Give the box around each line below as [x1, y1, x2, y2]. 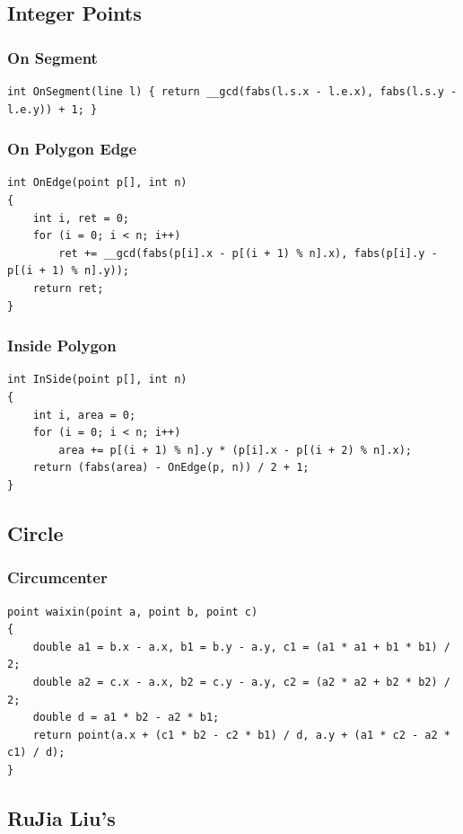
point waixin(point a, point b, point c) [7, 605, 258, 618]
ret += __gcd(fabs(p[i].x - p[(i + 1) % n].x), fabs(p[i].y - [58, 246, 438, 260]
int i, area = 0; [32, 408, 136, 421]
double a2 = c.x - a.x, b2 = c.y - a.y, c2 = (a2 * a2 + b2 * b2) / [32, 675, 450, 688]
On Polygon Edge [7, 138, 137, 160]
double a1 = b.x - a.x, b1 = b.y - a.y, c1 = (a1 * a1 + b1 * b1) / [32, 640, 450, 653]
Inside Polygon [7, 334, 117, 357]
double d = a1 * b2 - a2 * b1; [32, 711, 220, 724]
